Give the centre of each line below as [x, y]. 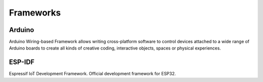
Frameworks [35, 13]
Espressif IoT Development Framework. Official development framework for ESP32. [93, 74]
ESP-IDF [22, 62]
